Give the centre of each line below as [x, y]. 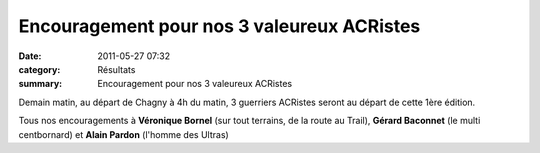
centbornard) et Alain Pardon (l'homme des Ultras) [123, 134]
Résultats [116, 69]
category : [39, 69]
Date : [30, 56]
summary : [40, 84]
